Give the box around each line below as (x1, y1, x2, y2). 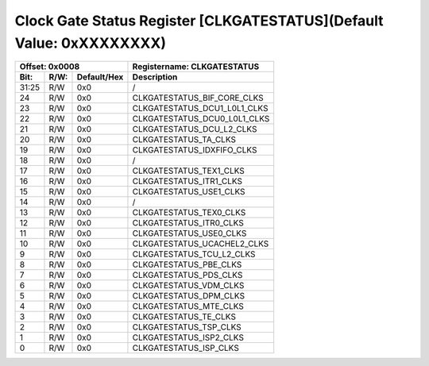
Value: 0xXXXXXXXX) (14, 34, 167, 52)
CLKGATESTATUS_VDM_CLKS (132, 280, 245, 291)
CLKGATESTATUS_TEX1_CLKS (132, 165, 245, 176)
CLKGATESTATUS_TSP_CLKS (132, 322, 242, 333)
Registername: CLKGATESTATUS (132, 61, 260, 72)
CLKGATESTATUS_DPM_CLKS (132, 291, 245, 302)
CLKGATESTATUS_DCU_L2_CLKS (132, 124, 257, 135)
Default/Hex (76, 71, 124, 83)
